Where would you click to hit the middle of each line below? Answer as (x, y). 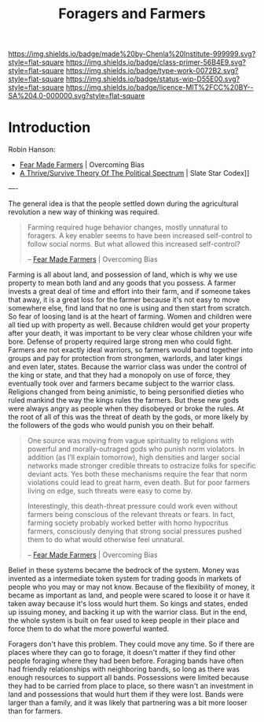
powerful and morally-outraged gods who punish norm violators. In (136, 449)
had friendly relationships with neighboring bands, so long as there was (124, 669)
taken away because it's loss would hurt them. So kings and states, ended (128, 604)
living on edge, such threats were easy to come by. (110, 491)
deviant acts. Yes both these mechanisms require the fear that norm (137, 475)
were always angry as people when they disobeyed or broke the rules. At (126, 409)
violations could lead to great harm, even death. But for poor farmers (138, 482)
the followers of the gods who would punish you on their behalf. (111, 426)
